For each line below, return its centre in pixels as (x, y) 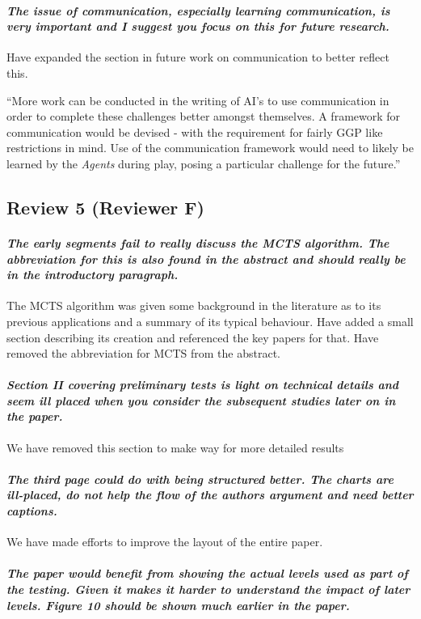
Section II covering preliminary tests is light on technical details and (203, 385)
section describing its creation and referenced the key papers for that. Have (193, 337)
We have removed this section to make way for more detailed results (175, 447)
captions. (32, 511)
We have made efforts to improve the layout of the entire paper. (165, 542)
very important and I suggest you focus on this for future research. (198, 26)
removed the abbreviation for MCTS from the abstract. (144, 353)
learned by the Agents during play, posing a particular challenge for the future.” (204, 163)
